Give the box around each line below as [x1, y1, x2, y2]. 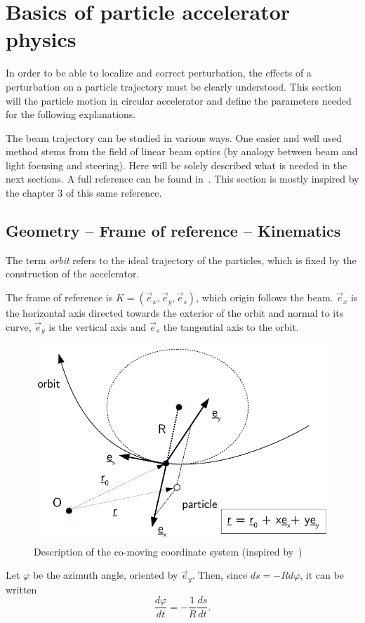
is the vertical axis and [48, 319, 147, 334]
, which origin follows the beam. [196, 290, 333, 305]
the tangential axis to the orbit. [163, 319, 299, 334]
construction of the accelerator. [6, 266, 140, 281]
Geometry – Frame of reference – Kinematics [6, 220, 341, 242]
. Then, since [192, 568, 248, 582]
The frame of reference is [6, 290, 113, 305]
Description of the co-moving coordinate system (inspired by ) [34, 544, 303, 558]
